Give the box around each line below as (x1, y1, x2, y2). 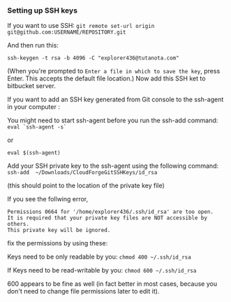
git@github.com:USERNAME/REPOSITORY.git (7, 29, 127, 36)
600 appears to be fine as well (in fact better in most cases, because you (7, 280, 218, 288)
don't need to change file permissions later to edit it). (7, 287, 160, 296)
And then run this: (7, 41, 59, 50)
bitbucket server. (7, 82, 56, 90)
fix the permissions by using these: (7, 239, 108, 247)
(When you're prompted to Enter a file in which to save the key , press (7, 67, 221, 75)
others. (7, 221, 30, 228)
